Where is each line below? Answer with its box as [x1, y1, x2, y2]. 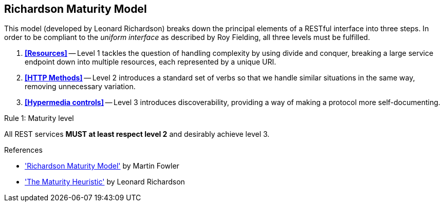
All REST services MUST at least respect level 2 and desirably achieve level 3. [4, 130, 270, 139]
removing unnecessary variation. [25, 82, 136, 91]
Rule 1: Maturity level [4, 114, 74, 123]
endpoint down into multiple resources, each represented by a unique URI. [25, 57, 276, 67]
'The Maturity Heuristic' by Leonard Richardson [25, 177, 185, 187]
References [4, 146, 43, 155]
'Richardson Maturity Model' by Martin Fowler [25, 161, 179, 171]
